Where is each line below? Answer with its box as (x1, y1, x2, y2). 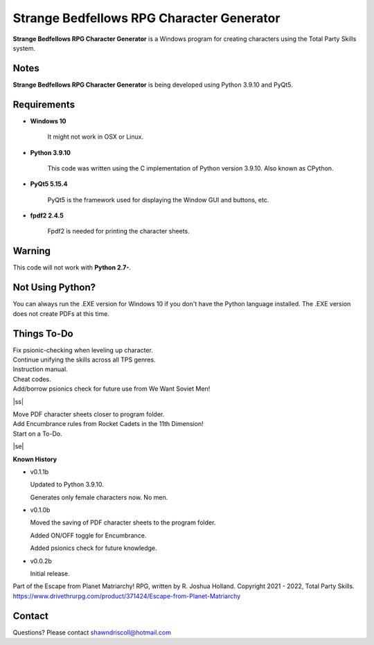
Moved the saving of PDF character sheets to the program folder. (30, 518, 216, 527)
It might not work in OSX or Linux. (47, 132, 144, 141)
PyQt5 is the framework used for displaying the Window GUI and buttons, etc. (47, 195, 269, 204)
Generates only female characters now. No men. (30, 493, 168, 502)
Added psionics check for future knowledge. (30, 544, 157, 552)
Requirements (12, 98, 75, 110)
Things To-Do (12, 328, 73, 339)
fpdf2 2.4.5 (30, 211, 64, 220)
